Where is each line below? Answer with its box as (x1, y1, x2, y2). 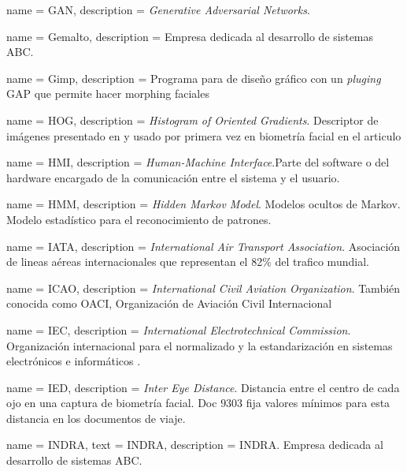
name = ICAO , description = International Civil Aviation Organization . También (6, 279, 401, 296)
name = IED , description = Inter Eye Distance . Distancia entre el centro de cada (6, 379, 400, 395)
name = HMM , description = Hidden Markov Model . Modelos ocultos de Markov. (6, 196, 401, 212)
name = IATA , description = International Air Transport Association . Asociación (6, 237, 401, 254)
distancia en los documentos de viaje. (6, 409, 186, 426)
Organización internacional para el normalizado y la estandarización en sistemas (6, 337, 393, 353)
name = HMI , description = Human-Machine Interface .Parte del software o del (6, 154, 390, 170)
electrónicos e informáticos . (6, 353, 141, 369)
